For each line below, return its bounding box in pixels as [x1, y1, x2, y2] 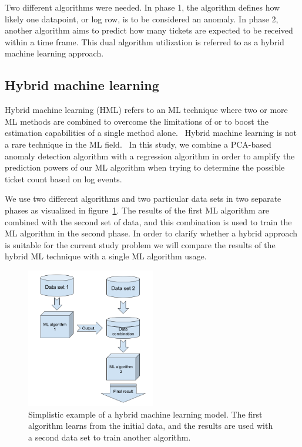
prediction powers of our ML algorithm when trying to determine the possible [5, 161, 285, 174]
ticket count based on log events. [5, 172, 122, 185]
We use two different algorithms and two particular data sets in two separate [5, 192, 281, 205]
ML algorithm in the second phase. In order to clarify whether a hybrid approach [5, 227, 298, 239]
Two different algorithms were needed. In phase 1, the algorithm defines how [5, 1, 280, 13]
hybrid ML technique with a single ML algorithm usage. [5, 250, 207, 262]
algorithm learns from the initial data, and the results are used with [28, 419, 273, 432]
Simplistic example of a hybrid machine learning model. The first [28, 408, 263, 420]
